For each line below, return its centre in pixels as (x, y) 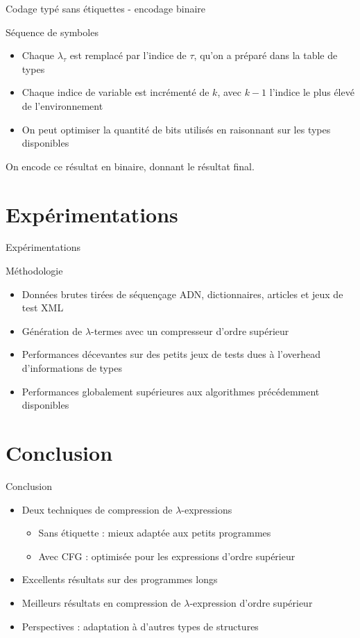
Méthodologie (34, 271)
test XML (43, 308)
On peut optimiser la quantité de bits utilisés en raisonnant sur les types (176, 129)
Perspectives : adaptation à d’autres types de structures (140, 626)
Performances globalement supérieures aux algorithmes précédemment (171, 391)
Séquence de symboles (52, 32)
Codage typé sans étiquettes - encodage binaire (106, 8)
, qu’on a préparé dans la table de (266, 55)
